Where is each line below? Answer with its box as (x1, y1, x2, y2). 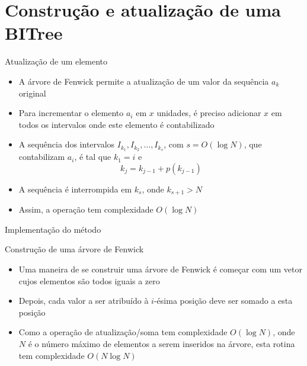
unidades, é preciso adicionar (156, 107, 261, 119)
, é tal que (74, 150, 111, 163)
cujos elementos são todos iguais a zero (18, 274, 160, 287)
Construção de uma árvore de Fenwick (5, 243, 144, 255)
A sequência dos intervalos (18, 138, 115, 150)
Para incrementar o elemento (18, 107, 124, 119)
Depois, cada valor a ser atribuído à (18, 294, 149, 307)
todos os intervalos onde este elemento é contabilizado (18, 118, 215, 130)
